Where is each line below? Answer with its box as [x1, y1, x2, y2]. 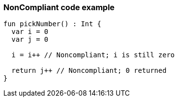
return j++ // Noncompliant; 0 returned [11, 67, 167, 75]
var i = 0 [11, 28, 48, 36]
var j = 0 [11, 35, 48, 44]
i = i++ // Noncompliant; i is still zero [11, 51, 175, 59]
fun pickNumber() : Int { [3, 20, 102, 28]
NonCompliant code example [3, 2, 115, 12]
